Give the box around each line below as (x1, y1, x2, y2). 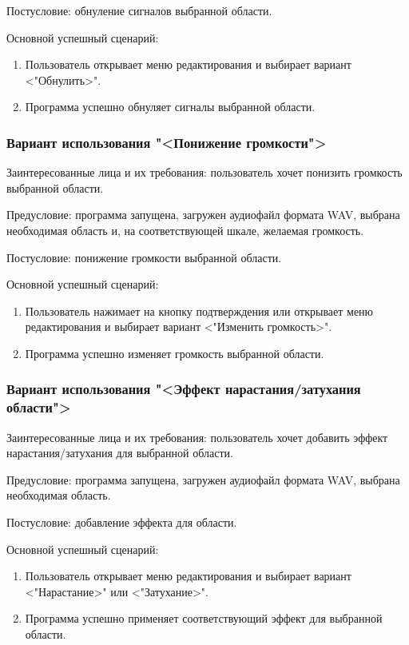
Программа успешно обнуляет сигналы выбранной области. (25, 98, 316, 115)
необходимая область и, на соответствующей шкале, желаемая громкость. (6, 221, 364, 238)
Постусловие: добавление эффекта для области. (6, 514, 237, 531)
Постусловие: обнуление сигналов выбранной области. (6, 2, 272, 18)
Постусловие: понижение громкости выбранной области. (6, 249, 282, 265)
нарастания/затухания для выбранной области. (6, 444, 233, 461)
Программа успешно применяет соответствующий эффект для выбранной (25, 610, 383, 627)
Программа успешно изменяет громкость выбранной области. (25, 344, 324, 361)
